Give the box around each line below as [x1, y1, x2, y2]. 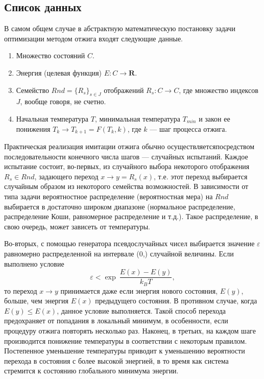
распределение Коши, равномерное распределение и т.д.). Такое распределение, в [4, 211, 258, 222]
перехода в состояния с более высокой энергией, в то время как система [4, 355, 229, 366]
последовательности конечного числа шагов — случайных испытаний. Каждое [4, 151, 248, 161]
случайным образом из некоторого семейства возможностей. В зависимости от [4, 181, 249, 192]
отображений [104, 84, 144, 95]
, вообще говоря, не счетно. [20, 96, 106, 107]
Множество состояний [16, 50, 85, 61]
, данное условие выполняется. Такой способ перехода [57, 305, 226, 316]
